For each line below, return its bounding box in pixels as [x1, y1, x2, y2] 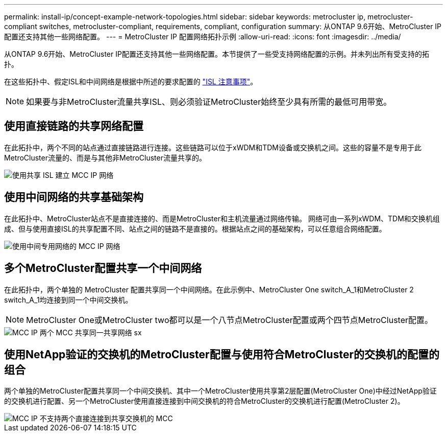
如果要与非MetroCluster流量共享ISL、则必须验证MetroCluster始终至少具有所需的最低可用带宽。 [26, 97, 392, 107]
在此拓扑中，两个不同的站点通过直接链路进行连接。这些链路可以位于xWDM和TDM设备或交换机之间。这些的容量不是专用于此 [4, 143, 421, 152]
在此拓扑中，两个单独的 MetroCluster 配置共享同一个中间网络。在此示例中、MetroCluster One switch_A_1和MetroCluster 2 [4, 285, 414, 294]
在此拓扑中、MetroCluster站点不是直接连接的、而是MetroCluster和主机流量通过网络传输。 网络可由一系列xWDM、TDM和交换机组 [4, 214, 440, 223]
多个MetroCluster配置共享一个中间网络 [4, 262, 202, 275]
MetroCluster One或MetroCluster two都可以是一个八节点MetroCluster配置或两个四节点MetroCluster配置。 [26, 314, 433, 325]
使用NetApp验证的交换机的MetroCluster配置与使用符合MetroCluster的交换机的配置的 [4, 348, 439, 361]
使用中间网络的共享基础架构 [4, 191, 143, 204]
